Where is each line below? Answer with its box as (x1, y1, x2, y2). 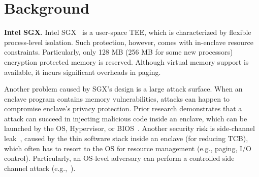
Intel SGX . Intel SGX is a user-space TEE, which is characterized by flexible (4, 27, 251, 37)
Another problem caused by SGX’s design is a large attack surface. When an (4, 83, 243, 94)
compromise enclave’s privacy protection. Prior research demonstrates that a (4, 103, 242, 114)
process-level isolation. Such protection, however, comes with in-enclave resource (4, 36, 253, 47)
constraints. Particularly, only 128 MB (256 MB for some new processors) (4, 47, 233, 57)
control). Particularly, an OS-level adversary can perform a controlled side (4, 153, 235, 163)
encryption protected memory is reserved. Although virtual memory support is (4, 56, 249, 67)
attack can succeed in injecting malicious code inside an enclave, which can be (4, 113, 247, 123)
